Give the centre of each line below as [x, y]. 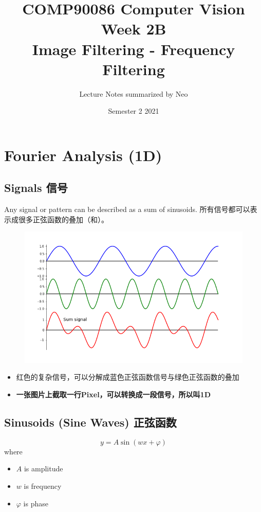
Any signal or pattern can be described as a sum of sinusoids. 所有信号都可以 [127, 209]
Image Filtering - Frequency [134, 49]
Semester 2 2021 [134, 111]
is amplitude [43, 469]
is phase [36, 503]
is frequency [43, 486]
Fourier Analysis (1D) [83, 155]
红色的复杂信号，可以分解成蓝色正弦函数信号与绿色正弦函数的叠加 [128, 377]
